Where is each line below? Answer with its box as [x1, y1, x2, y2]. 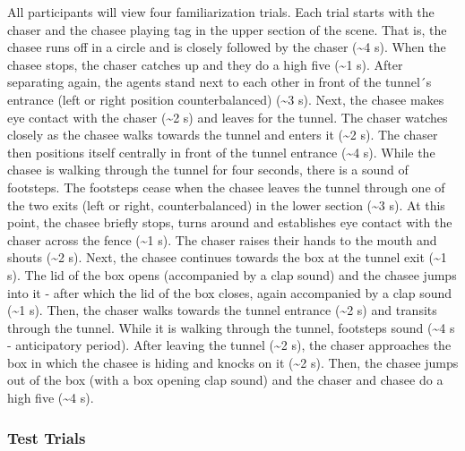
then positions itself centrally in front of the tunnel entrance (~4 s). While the [7, 142, 435, 161]
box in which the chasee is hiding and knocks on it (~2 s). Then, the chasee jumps [7, 353, 459, 371]
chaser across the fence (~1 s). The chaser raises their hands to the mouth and [7, 230, 437, 249]
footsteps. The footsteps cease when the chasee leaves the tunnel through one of [7, 177, 445, 196]
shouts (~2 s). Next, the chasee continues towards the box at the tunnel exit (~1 [7, 248, 447, 267]
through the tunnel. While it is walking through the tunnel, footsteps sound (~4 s [7, 318, 455, 336]
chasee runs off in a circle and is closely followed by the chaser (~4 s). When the [7, 38, 446, 56]
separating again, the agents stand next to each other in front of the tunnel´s [7, 72, 432, 91]
